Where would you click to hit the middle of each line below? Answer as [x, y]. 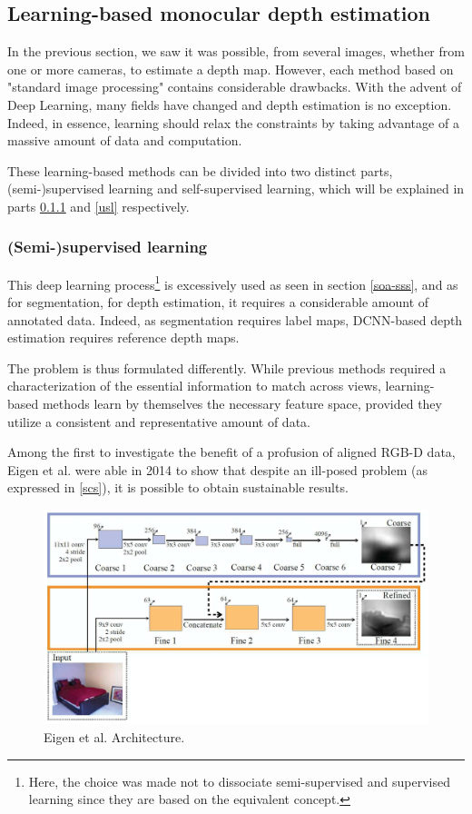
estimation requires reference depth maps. [123, 338]
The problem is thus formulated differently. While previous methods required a [227, 367]
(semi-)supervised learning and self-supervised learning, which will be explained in [236, 189]
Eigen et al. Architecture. [114, 736]
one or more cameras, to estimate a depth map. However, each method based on [231, 69]
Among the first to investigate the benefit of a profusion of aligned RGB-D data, [231, 452]
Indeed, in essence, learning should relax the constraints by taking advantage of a [233, 122]
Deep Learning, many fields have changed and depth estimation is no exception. [230, 104]
